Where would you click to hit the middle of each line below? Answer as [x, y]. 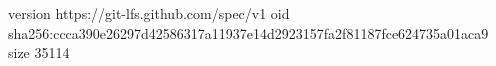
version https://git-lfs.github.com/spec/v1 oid [149, 13]
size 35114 [39, 52]
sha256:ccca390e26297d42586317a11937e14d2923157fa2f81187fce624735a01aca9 [248, 32]
